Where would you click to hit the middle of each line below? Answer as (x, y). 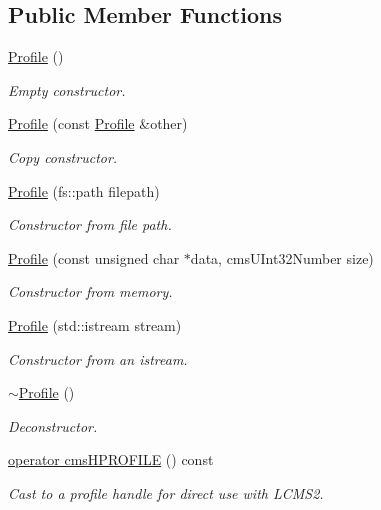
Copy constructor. (63, 156)
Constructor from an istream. (98, 358)
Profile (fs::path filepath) (84, 190)
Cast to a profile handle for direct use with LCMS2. (166, 492)
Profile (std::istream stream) (95, 324)
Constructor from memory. (90, 291)
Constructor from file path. (90, 224)
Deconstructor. (53, 425)
